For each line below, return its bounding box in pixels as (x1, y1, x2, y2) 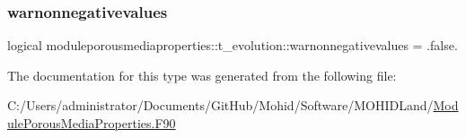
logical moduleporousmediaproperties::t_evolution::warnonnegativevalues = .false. (7, 36, 458, 55)
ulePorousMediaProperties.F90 (7, 114, 176, 132)
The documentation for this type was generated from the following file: (7, 65, 397, 84)
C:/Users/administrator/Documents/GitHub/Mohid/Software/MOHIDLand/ (7, 96, 434, 115)
